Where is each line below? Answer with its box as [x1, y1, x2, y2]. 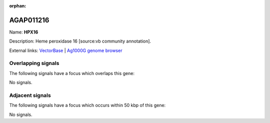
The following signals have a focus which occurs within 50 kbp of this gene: [9, 102, 166, 108]
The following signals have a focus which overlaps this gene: [9, 70, 135, 76]
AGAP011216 [9, 15, 49, 24]
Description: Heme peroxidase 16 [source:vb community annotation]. [9, 38, 151, 44]
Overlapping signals [9, 60, 59, 67]
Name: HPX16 [9, 29, 38, 35]
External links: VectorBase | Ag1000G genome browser [9, 47, 122, 53]
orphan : [9, 3, 26, 8]
